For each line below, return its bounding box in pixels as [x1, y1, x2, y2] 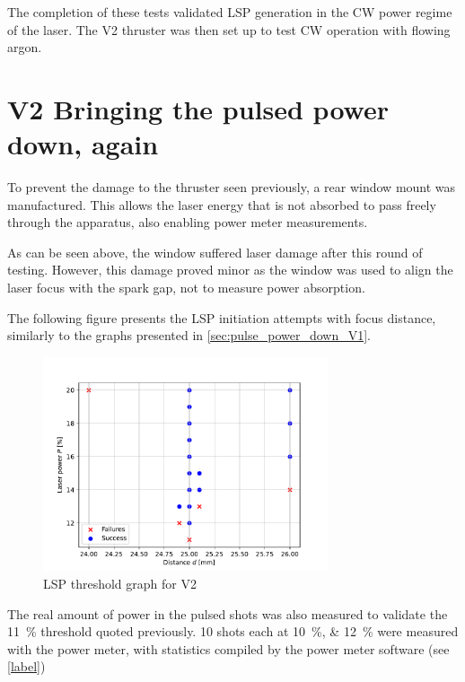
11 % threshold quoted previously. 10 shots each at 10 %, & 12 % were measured [7, 622, 459, 641]
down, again [7, 126, 159, 162]
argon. [7, 38, 42, 57]
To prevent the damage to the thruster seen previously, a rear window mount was [7, 178, 456, 197]
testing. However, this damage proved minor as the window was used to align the [7, 260, 453, 279]
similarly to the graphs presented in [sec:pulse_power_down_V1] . [7, 326, 372, 345]
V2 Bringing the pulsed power [7, 90, 389, 127]
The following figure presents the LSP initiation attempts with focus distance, [7, 308, 436, 327]
